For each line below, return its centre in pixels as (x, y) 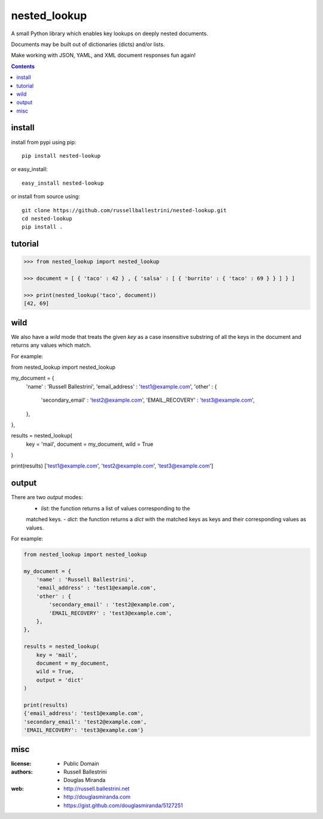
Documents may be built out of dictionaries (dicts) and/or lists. (88, 44)
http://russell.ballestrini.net (97, 789)
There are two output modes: (47, 497)
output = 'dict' (60, 680)
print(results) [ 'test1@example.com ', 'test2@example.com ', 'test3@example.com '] (112, 466)
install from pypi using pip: (44, 142)
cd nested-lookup (47, 218)
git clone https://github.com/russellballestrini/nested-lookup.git (124, 210)
